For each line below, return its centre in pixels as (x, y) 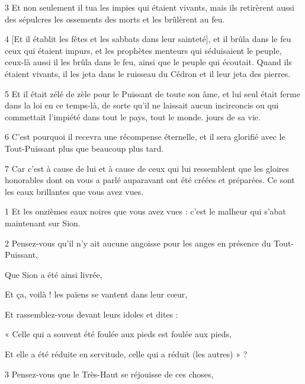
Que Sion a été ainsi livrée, (54, 274)
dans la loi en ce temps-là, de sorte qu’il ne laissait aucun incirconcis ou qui (142, 105)
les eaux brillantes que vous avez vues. (74, 191)
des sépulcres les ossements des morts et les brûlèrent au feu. (115, 19)
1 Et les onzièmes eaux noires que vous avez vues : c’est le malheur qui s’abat (145, 211)
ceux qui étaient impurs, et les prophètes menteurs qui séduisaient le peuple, (143, 50)
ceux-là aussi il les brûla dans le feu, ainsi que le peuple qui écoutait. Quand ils (148, 62)
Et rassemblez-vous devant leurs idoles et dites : (91, 314)
